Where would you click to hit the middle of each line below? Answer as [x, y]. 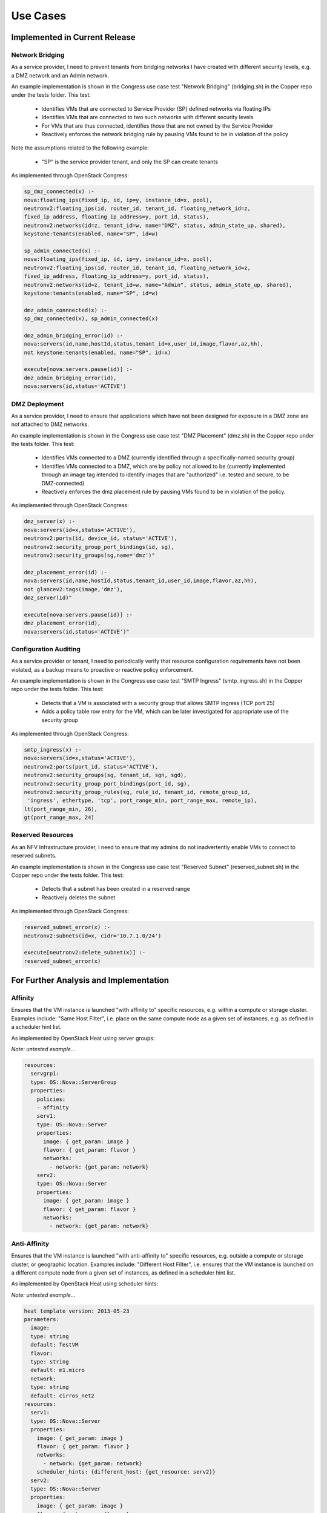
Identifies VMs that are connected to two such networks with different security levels [147, 117]
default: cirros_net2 [63, 1396]
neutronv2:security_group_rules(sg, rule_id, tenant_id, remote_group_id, [137, 792]
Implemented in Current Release [73, 37]
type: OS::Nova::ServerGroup [74, 1082]
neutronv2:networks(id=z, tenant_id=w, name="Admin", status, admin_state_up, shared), [158, 285]
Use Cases [39, 16]
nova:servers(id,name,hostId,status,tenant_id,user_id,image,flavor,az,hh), [140, 581]
